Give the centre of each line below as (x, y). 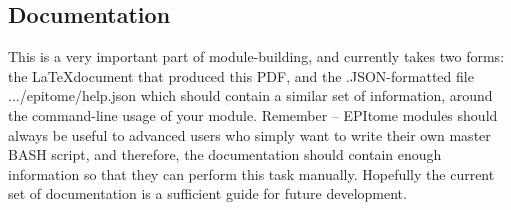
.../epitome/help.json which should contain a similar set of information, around (250, 95)
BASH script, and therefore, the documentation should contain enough (225, 154)
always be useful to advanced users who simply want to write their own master (249, 134)
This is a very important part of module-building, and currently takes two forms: (256, 56)
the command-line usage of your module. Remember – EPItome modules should (253, 114)
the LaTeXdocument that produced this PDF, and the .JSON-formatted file (241, 75)
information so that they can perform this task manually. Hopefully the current (251, 173)
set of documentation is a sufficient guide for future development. (207, 193)
